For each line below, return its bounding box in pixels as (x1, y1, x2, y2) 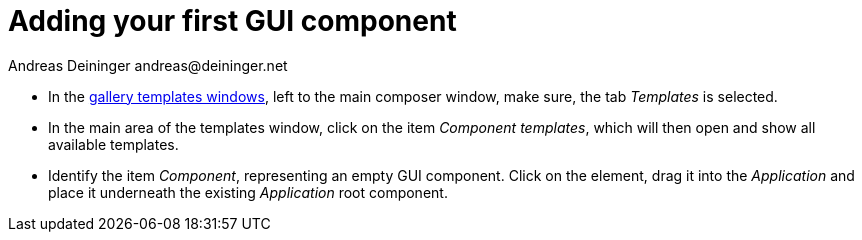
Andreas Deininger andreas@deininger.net (8, 56, 288, 74)
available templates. (48, 135, 179, 153)
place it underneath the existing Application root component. (48, 183, 448, 201)
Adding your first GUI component (8, 4, 457, 38)
